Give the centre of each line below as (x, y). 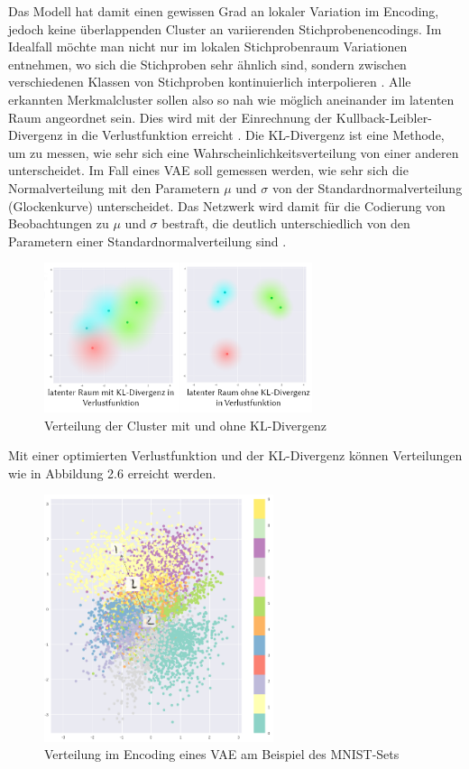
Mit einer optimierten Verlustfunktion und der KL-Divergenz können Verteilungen (235, 455)
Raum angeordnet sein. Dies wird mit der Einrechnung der (170, 117)
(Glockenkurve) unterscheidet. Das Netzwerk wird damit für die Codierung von (227, 205)
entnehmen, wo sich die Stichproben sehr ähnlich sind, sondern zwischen (207, 64)
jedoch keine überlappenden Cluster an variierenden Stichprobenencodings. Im (225, 28)
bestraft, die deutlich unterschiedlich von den (286, 223)
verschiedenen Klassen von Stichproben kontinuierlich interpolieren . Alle (210, 82)
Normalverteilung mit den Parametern (114, 187)
